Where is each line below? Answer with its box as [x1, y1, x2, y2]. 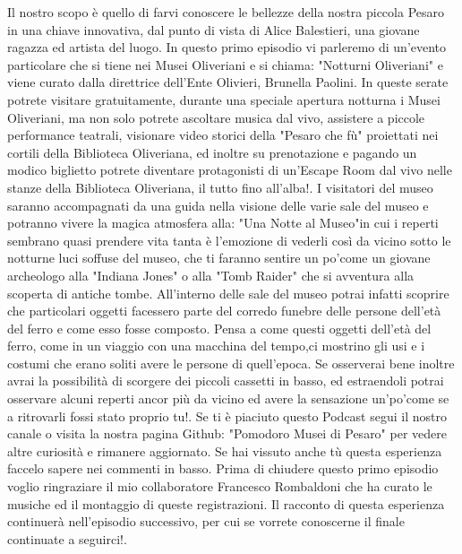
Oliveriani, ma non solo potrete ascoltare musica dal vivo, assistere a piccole [7, 108, 425, 126]
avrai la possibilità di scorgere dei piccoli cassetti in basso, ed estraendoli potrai [7, 371, 444, 390]
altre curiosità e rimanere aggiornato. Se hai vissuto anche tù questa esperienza [7, 441, 442, 460]
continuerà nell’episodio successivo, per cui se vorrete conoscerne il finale [7, 512, 405, 531]
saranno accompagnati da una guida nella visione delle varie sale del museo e [7, 195, 429, 214]
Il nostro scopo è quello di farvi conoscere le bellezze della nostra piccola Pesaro [7, 3, 444, 21]
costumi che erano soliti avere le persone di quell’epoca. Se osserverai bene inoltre [7, 353, 455, 372]
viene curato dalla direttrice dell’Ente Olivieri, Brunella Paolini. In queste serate [7, 73, 449, 91]
